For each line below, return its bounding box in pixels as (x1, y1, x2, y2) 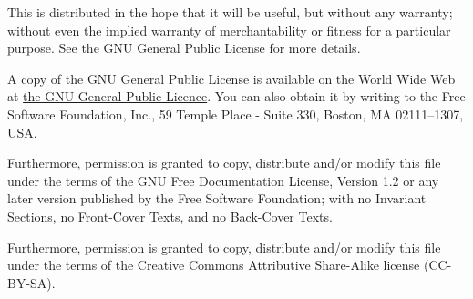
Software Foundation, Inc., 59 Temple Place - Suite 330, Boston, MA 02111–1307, (7, 104, 464, 123)
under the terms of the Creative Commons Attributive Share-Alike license (7, 255, 420, 274)
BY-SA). (7, 273, 56, 292)
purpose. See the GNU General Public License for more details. (7, 38, 361, 57)
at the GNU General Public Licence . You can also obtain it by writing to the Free (7, 87, 466, 106)
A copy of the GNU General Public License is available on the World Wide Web (7, 68, 456, 88)
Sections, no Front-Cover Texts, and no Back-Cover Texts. (7, 206, 333, 225)
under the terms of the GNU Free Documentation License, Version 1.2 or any (7, 170, 439, 190)
